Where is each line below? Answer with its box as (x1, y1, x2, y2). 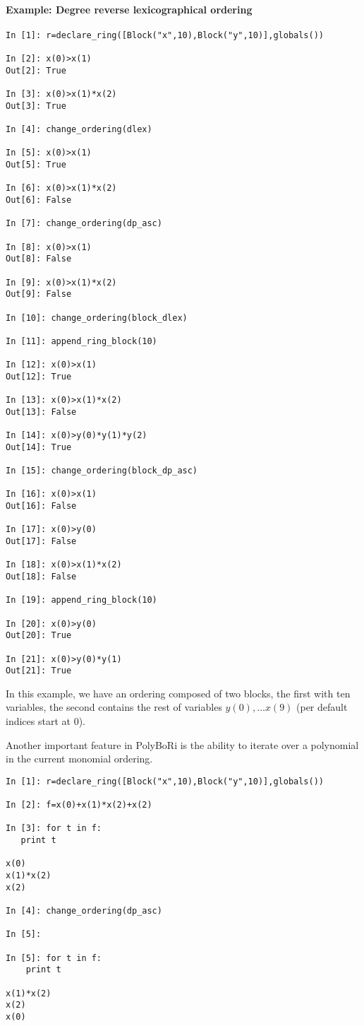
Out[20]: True (6, 630, 72, 641)
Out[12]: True (6, 371, 72, 382)
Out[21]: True (6, 666, 72, 676)
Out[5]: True (6, 160, 66, 170)
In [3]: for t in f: (6, 823, 102, 834)
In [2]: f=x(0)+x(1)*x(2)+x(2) (6, 800, 152, 810)
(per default (296, 700, 348, 714)
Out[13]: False (6, 406, 77, 417)
